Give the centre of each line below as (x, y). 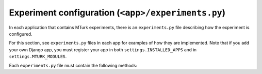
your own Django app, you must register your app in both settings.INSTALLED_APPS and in (103, 50)
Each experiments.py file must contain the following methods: (73, 65)
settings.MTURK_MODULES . (38, 57)
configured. (21, 34)
